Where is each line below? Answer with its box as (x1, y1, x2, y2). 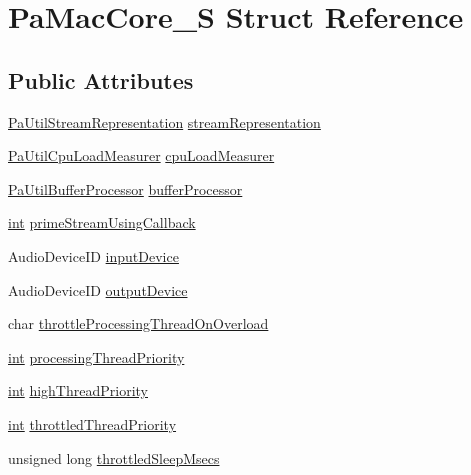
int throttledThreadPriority (8, 413, 177, 434)
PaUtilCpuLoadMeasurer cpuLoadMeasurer (8, 145, 275, 166)
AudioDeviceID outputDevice (8, 279, 188, 300)
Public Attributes (8, 64, 194, 95)
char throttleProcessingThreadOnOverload (8, 313, 269, 334)
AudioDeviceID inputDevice (8, 245, 179, 266)
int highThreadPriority (8, 380, 148, 401)
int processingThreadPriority (8, 346, 185, 367)
